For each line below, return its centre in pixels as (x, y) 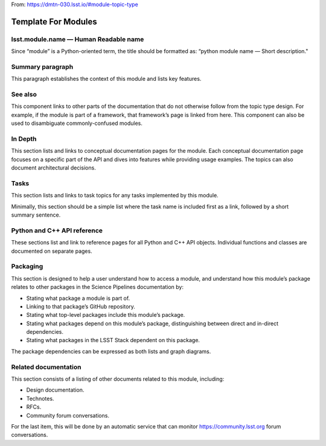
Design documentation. (55, 390)
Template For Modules (54, 21)
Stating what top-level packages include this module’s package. (106, 315)
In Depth (24, 139)
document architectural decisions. (53, 168)
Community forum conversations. (68, 415)
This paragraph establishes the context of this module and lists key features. (106, 79)
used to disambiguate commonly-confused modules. (77, 123)
